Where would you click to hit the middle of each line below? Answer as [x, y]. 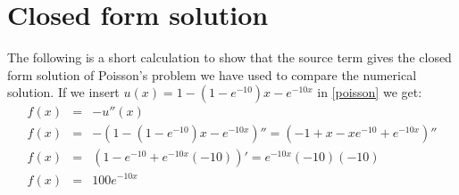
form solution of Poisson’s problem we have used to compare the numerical [212, 74]
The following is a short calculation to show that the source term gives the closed [229, 57]
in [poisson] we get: [370, 92]
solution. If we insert [63, 92]
